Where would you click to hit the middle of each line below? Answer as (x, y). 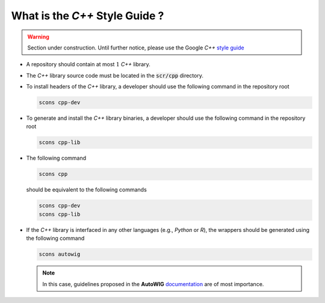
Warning (38, 37)
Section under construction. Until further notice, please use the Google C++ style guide (136, 48)
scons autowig (60, 254)
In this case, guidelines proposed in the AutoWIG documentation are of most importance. (153, 284)
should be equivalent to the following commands (86, 190)
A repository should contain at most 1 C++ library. (88, 64)
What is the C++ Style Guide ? (88, 16)
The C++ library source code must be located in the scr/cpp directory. (115, 75)
